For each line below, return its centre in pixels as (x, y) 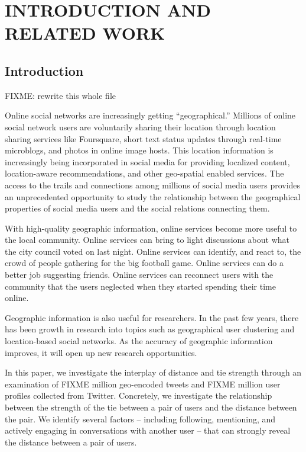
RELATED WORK (85, 33)
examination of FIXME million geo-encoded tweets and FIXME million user (143, 384)
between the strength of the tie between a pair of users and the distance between (151, 407)
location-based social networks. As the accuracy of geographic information (139, 341)
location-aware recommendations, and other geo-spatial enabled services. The (144, 173)
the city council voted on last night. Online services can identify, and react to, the (153, 251)
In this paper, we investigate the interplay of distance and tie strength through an (153, 372)
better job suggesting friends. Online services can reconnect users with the (139, 275)
